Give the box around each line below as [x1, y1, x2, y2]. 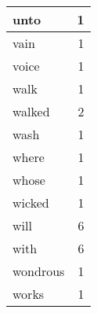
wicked [13, 193, 49, 212]
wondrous [13, 262, 65, 280]
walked [13, 102, 50, 120]
